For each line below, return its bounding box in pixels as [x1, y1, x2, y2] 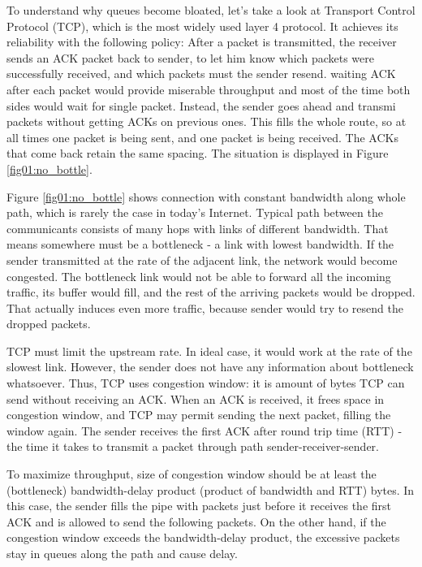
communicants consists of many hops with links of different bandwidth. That [6, 219, 389, 236]
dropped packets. [6, 315, 91, 332]
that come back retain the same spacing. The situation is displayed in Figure [6, 145, 389, 162]
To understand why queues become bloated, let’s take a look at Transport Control [6, 2, 416, 18]
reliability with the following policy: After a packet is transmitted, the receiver [6, 33, 397, 50]
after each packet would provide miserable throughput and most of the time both [6, 80, 411, 97]
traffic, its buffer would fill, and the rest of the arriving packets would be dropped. [6, 283, 416, 301]
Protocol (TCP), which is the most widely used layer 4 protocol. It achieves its [6, 17, 398, 34]
